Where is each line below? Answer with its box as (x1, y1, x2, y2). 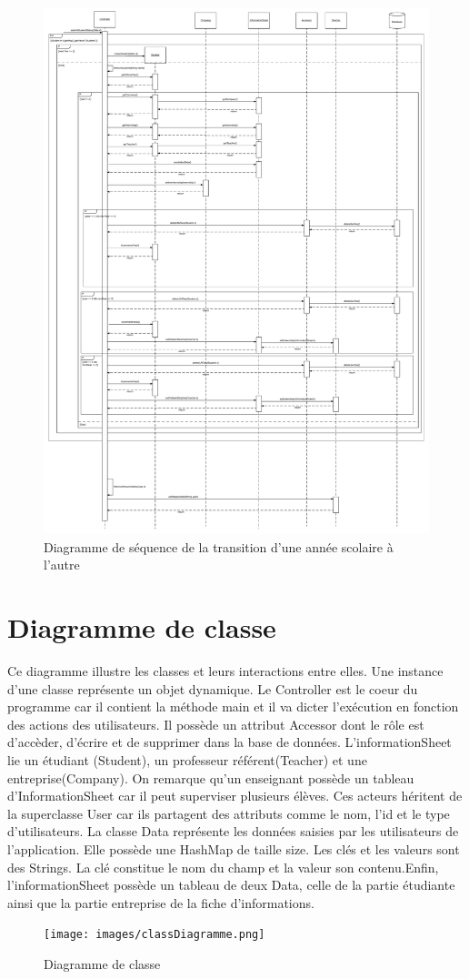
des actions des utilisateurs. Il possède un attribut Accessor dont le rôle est (7, 714, 424, 733)
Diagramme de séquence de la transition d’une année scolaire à (44, 537, 394, 556)
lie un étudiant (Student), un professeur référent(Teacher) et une (7, 750, 367, 769)
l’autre (44, 555, 80, 574)
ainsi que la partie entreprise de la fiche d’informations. (7, 893, 314, 912)
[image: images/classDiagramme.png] (44, 928, 265, 942)
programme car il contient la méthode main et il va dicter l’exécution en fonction (7, 697, 459, 716)
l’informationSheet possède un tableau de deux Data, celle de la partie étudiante (7, 875, 455, 894)
